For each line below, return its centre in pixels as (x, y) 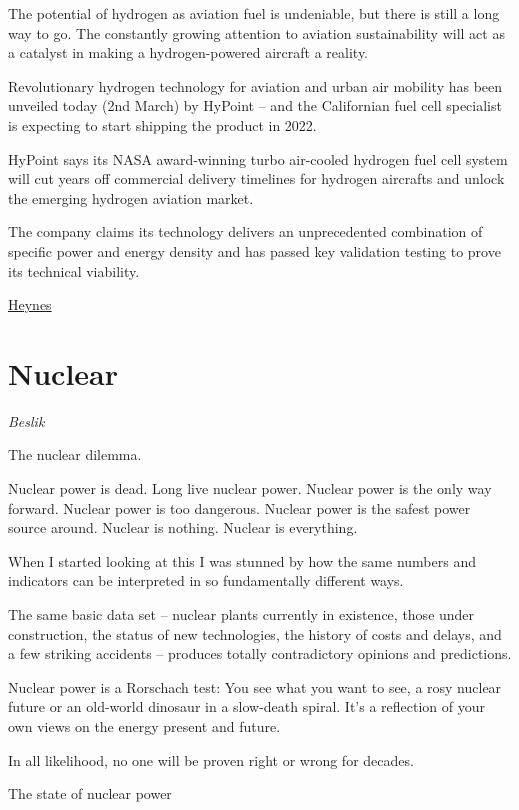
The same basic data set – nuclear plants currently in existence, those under (241, 614)
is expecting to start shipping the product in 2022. (162, 124)
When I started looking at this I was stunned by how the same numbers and (242, 560)
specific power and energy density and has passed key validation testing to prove (254, 250)
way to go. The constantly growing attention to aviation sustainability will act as (256, 32)
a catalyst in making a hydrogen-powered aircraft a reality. (188, 52)
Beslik (26, 420)
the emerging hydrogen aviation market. (131, 197)
